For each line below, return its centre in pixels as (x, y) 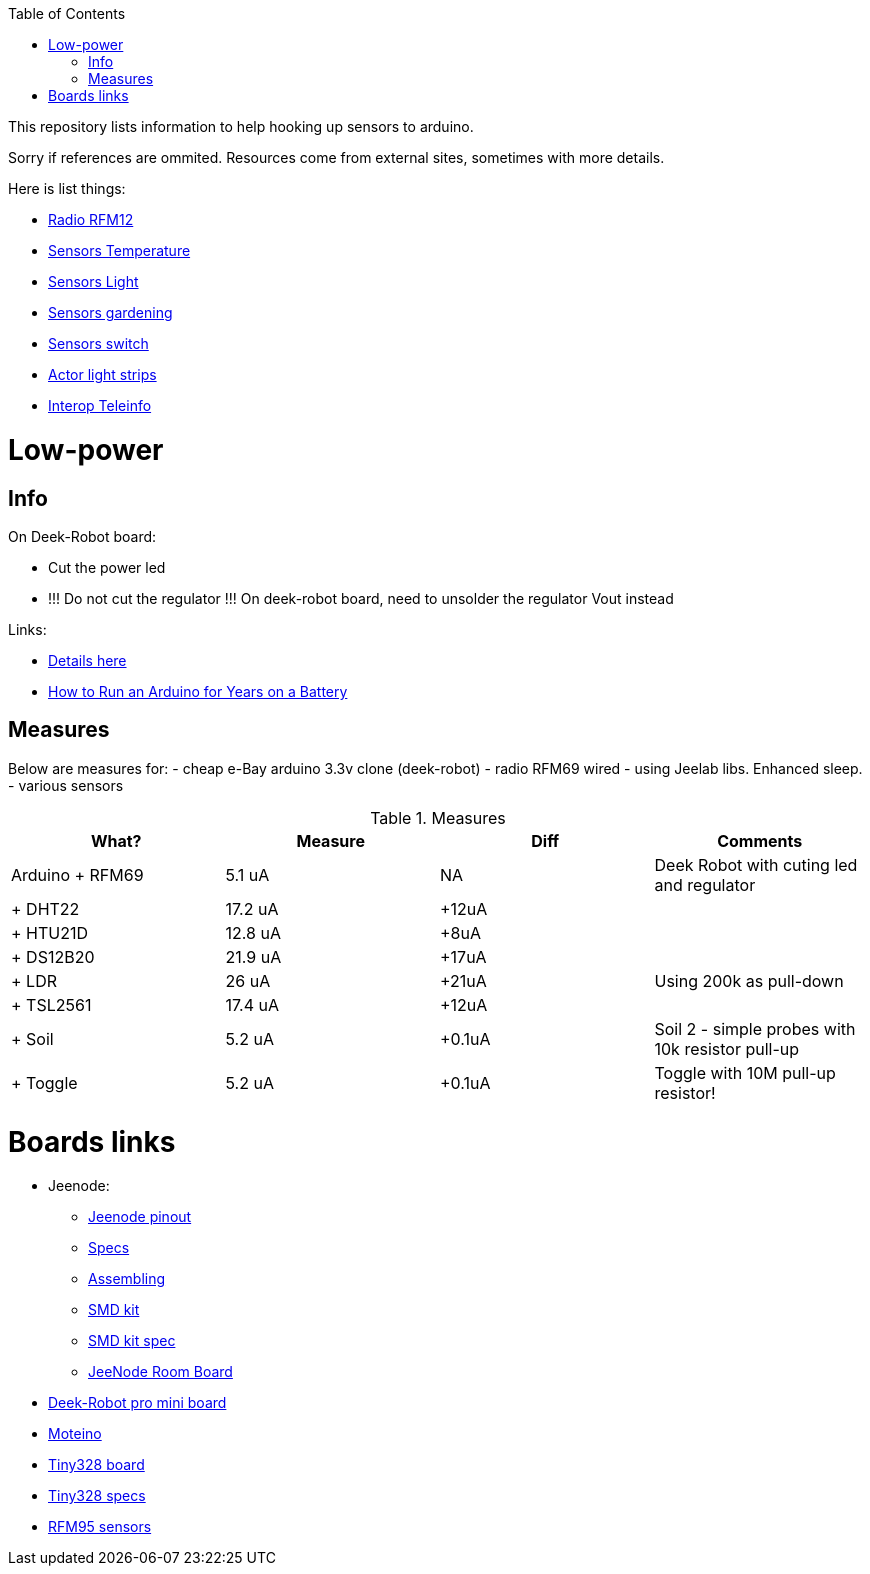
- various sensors (66, 785)
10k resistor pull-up (727, 1048)
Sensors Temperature (119, 250)
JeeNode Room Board (160, 1372)
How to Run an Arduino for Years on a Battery (198, 691)
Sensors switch (98, 343)
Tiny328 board (96, 1465)
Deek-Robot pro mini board (137, 1403)
